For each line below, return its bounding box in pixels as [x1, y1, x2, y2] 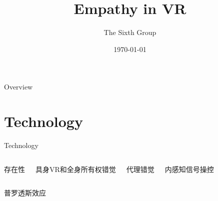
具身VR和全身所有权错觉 [35, 163, 116, 174]
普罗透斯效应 [4, 187, 46, 198]
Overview [4, 81, 33, 92]
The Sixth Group [103, 27, 156, 37]
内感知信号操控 [164, 163, 214, 174]
